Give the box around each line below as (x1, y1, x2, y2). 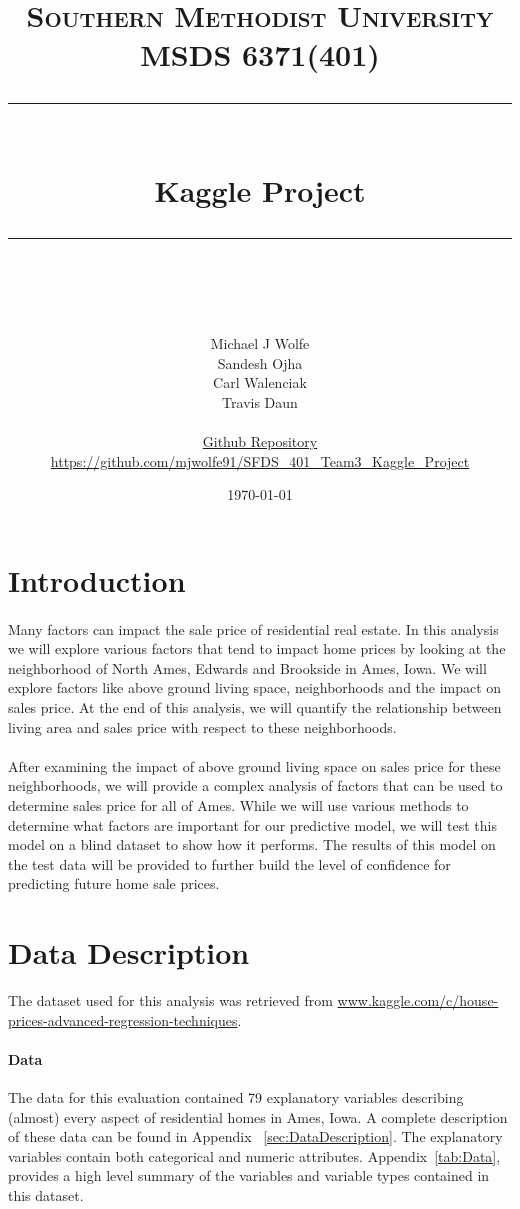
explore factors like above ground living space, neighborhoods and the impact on (8, 677, 502, 698)
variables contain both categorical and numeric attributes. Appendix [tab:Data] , (8, 1145, 501, 1166)
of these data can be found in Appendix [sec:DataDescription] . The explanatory (8, 1126, 503, 1147)
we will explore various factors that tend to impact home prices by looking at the (8, 638, 506, 659)
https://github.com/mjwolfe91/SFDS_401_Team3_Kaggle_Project (50, 450, 470, 471)
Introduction (8, 559, 186, 600)
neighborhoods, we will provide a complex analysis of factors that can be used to (8, 775, 503, 796)
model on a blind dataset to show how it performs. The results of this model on (8, 834, 496, 855)
